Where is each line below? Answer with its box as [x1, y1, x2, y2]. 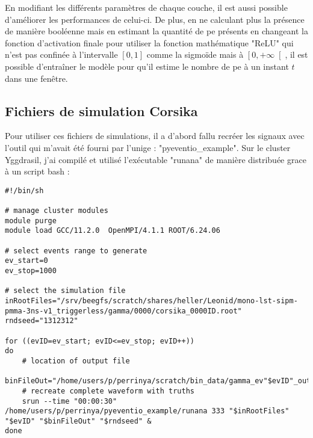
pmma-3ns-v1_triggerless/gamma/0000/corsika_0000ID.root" [5, 306, 242, 315]
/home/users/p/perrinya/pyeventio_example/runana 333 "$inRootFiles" [5, 407, 290, 416]
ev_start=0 [5, 256, 48, 265]
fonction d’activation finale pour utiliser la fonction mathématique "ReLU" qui [5, 36, 294, 49]
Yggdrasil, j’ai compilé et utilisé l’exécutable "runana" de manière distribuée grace [5, 153, 306, 165]
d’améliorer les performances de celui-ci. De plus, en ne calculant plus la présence [5, 13, 305, 25]
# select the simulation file [5, 286, 126, 295]
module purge [5, 216, 57, 225]
